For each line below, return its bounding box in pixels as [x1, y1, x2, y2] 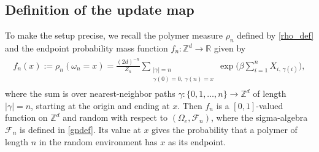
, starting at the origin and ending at [31, 99, 170, 112]
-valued [256, 99, 283, 112]
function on [5, 111, 48, 124]
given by [213, 42, 246, 54]
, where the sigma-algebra [210, 111, 308, 124]
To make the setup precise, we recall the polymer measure [5, 29, 223, 42]
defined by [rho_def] [237, 29, 314, 42]
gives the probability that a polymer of [152, 123, 298, 135]
